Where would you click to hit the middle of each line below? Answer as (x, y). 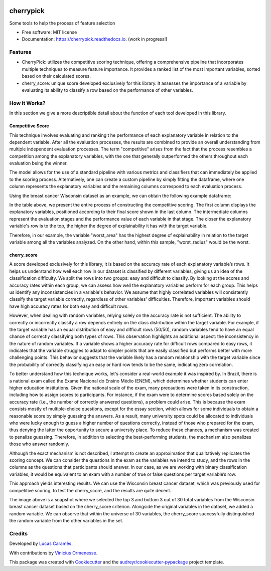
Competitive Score (29, 126)
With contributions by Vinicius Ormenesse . (53, 553)
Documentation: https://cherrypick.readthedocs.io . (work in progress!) (95, 39)
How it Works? (28, 103)
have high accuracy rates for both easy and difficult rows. (69, 306)
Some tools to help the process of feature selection (62, 23)
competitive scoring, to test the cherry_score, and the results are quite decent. (90, 490)
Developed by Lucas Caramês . (41, 543)
